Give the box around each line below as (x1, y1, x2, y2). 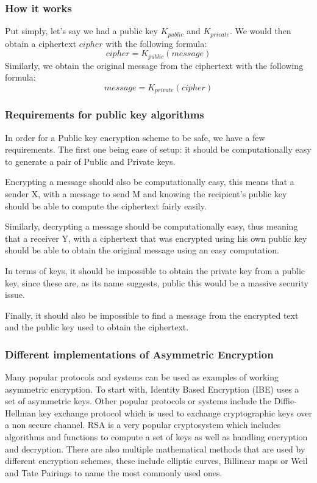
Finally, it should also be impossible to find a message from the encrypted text (5, 308, 299, 321)
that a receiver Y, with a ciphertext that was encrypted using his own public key (5, 231, 307, 244)
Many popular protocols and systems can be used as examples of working (5, 371, 279, 383)
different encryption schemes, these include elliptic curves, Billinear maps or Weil (5, 454, 308, 467)
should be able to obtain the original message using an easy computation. (5, 244, 279, 256)
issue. (5, 288, 25, 301)
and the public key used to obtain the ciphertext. (5, 321, 189, 333)
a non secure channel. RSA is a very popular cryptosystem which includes (5, 418, 281, 431)
